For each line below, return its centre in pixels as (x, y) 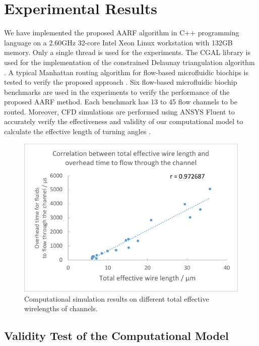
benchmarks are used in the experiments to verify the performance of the (117, 92)
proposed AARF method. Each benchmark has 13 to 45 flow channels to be (121, 102)
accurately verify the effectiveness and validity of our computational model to (124, 121)
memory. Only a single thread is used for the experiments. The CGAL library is (127, 52)
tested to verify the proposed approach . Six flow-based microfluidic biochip (121, 82)
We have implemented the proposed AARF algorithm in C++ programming (122, 33)
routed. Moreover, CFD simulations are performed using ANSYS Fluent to (119, 111)
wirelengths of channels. (61, 308)
